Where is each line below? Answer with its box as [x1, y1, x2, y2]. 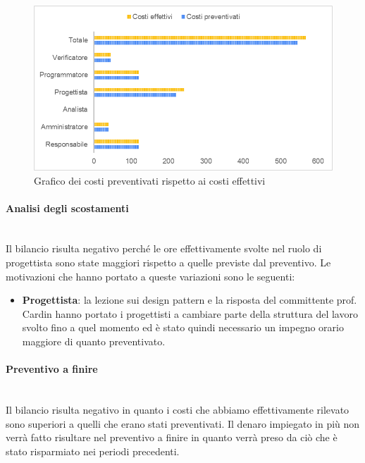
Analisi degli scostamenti [6, 200, 129, 215]
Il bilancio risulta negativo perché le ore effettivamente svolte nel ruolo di [6, 241, 322, 256]
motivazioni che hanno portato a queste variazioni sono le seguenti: [6, 268, 295, 283]
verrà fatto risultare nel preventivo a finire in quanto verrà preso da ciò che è [6, 430, 338, 445]
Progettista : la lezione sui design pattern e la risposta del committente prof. [22, 292, 357, 307]
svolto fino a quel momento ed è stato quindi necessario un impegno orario [22, 320, 344, 335]
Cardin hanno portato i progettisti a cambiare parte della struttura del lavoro [22, 306, 358, 321]
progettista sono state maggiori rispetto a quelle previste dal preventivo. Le [6, 255, 331, 270]
